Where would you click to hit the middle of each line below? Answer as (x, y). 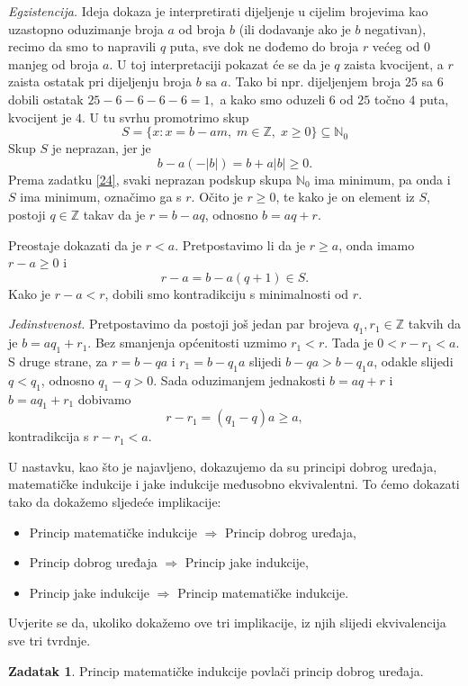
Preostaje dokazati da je (75, 244)
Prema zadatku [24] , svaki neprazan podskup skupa (150, 179)
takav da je (114, 214)
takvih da (435, 324)
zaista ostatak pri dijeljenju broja (100, 81)
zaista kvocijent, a (394, 63)
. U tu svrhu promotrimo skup (166, 117)
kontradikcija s (49, 436)
